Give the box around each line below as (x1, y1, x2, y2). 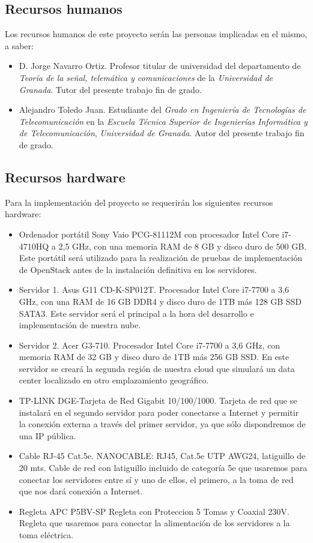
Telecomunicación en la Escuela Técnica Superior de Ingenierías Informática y (19, 115, 308, 127)
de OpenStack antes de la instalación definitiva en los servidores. (19, 263, 257, 275)
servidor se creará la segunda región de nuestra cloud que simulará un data (19, 362, 295, 374)
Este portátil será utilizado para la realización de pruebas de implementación (19, 251, 302, 264)
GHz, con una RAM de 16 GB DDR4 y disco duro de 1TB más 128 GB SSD (19, 295, 302, 307)
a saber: (5, 39, 34, 52)
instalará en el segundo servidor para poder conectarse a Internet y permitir (19, 406, 299, 418)
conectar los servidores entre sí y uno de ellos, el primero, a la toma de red (19, 473, 294, 485)
